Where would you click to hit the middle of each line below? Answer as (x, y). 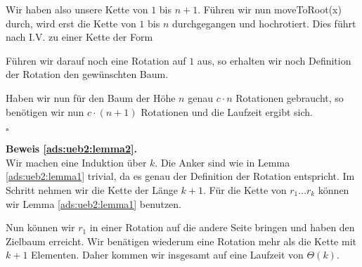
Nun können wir (40, 227)
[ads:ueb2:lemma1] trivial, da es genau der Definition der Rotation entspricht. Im (180, 176)
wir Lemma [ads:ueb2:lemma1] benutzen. (93, 203)
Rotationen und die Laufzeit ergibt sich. (227, 111)
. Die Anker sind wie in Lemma (222, 162)
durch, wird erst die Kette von (71, 23)
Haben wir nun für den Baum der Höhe (91, 97)
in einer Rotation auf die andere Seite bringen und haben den (222, 227)
